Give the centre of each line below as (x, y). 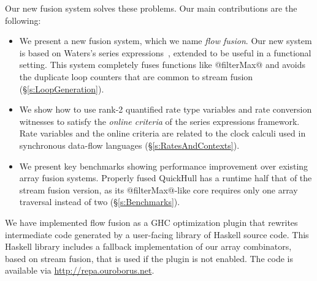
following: (23, 20)
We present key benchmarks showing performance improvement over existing (164, 166)
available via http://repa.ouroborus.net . (80, 270)
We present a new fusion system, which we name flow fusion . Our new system (166, 41)
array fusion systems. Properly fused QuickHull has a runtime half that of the (166, 178)
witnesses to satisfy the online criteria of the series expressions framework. (159, 121)
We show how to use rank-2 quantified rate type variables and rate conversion (166, 109)
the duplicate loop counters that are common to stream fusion (136, 76)
